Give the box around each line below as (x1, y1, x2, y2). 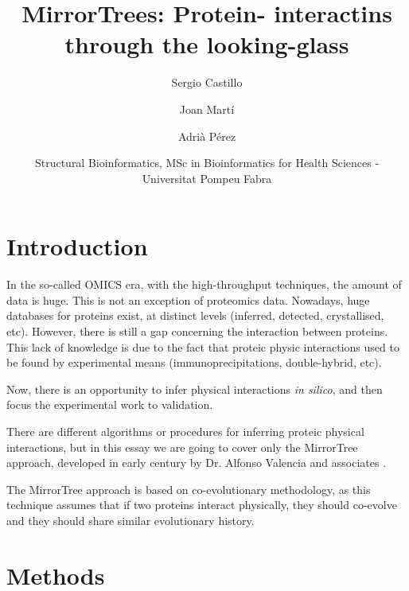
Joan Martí (179, 100, 235, 117)
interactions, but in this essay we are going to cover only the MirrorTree (6, 438, 358, 455)
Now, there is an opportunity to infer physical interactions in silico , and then (6, 380, 383, 397)
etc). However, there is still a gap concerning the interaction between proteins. (6, 323, 388, 339)
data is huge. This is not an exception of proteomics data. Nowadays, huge (6, 291, 370, 308)
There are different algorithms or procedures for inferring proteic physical (6, 422, 364, 439)
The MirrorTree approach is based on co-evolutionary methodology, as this (6, 480, 371, 497)
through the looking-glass (64, 28, 349, 60)
